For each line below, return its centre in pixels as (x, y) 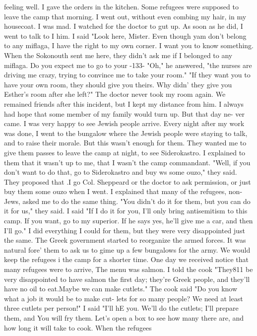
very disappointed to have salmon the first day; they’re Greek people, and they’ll (127, 279)
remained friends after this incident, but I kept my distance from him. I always (124, 103)
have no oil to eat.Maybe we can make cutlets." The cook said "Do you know (121, 289)
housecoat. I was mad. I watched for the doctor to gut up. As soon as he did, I (124, 26)
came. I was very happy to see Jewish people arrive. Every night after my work (124, 123)
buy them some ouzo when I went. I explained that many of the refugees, (115, 191)
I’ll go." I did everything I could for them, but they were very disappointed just (125, 230)
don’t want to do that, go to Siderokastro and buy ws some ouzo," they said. (121, 172)
